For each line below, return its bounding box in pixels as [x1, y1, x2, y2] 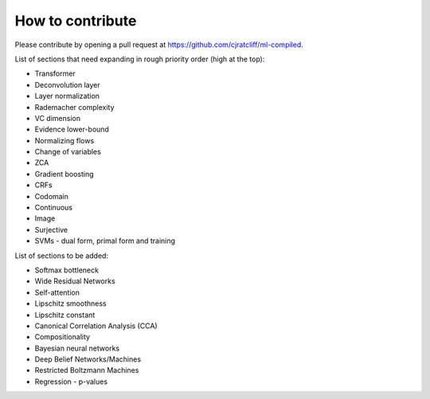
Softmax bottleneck [34, 265, 100, 275]
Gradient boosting [34, 169, 95, 178]
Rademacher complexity [34, 102, 115, 111]
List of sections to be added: [14, 251, 109, 260]
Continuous [34, 203, 73, 213]
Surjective [34, 225, 68, 234]
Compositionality [34, 332, 91, 342]
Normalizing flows [34, 135, 95, 145]
